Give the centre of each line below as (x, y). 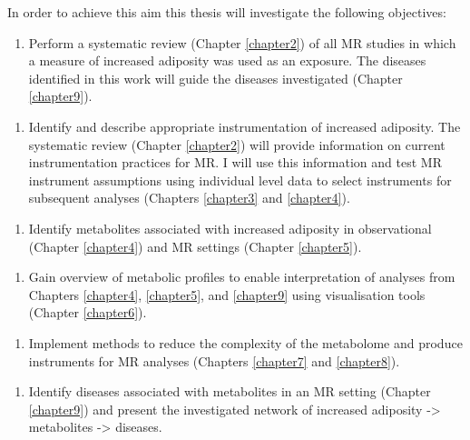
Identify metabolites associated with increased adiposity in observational (230, 228)
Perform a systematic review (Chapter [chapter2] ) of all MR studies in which (242, 42)
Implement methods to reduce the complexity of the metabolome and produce (245, 342)
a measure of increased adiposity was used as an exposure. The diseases (227, 60)
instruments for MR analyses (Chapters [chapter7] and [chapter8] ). (214, 360)
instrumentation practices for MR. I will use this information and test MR (235, 162)
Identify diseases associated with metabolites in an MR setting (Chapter (230, 391)
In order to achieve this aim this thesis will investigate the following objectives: (227, 12)
